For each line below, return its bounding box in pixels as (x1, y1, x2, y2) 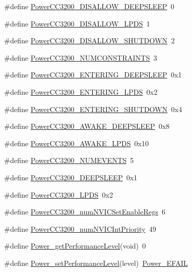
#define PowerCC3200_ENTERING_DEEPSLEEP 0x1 (4, 69, 182, 80)
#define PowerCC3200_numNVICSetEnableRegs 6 (4, 206, 165, 217)
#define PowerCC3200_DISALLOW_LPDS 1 (4, 18, 150, 29)
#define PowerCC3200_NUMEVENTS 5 (4, 155, 134, 166)
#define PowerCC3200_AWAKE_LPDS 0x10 (4, 138, 149, 148)
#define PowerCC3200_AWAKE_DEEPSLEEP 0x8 (4, 121, 170, 131)
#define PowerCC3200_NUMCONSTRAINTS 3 (4, 52, 157, 63)
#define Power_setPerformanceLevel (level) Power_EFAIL (4, 257, 188, 268)
